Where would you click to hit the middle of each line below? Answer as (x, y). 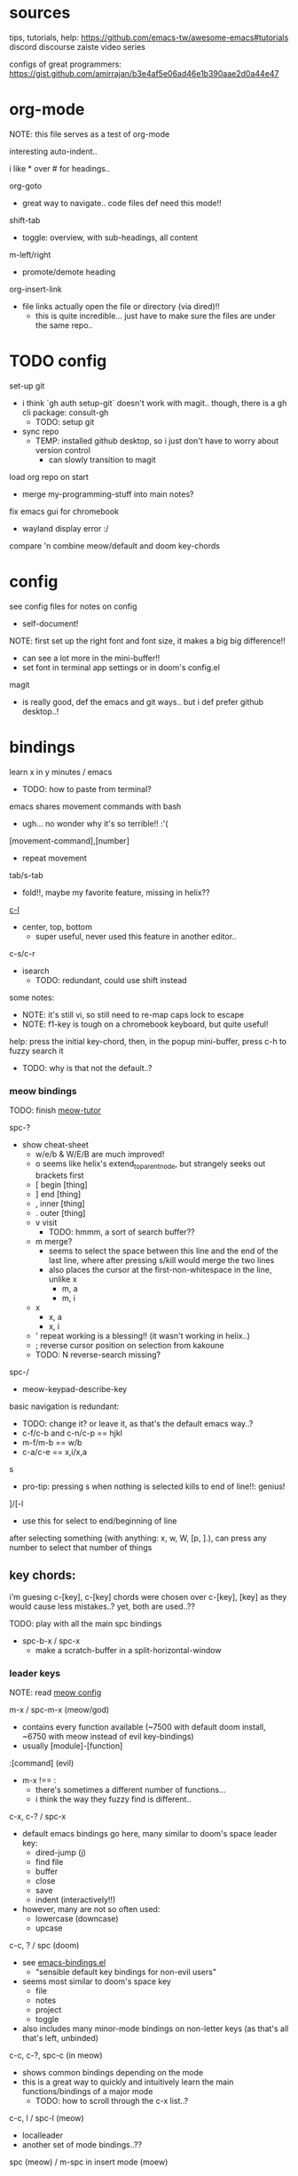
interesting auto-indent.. (53, 151)
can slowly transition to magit (102, 460)
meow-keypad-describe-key (74, 1388)
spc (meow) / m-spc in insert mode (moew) (89, 2162)
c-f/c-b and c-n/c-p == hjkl (72, 1433)
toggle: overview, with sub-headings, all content (110, 237)
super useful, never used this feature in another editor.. (136, 936)
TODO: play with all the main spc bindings (86, 1623)
